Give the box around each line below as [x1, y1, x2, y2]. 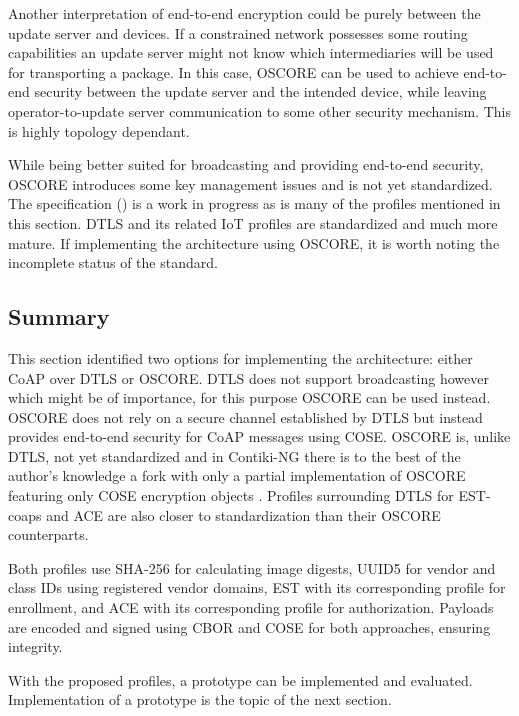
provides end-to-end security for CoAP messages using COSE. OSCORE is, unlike [8, 426, 511, 447]
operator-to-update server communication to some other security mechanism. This [8, 100, 512, 121]
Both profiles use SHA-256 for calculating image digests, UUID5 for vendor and [8, 557, 496, 578]
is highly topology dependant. [8, 120, 190, 141]
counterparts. [8, 524, 89, 545]
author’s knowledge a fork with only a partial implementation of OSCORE [8, 465, 466, 486]
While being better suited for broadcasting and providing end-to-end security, [8, 154, 484, 175]
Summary [8, 301, 110, 332]
